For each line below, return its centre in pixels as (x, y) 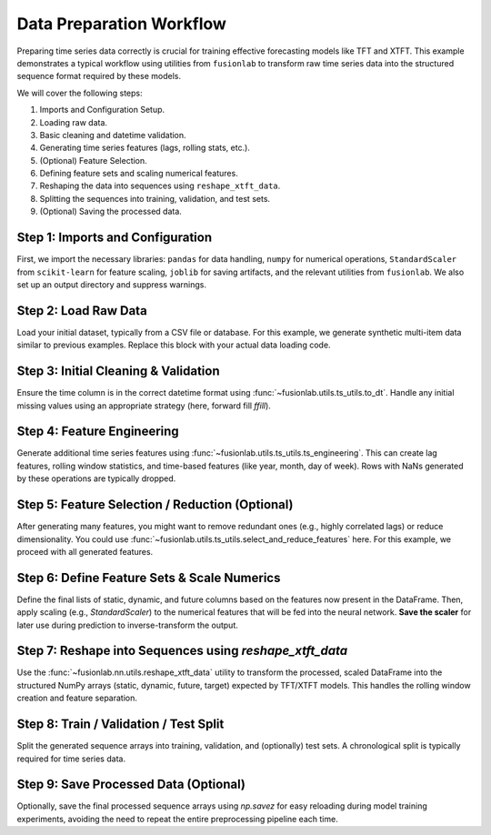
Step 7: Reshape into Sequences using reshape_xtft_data (182, 651)
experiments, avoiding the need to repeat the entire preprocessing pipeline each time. (177, 819)
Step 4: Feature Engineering (98, 432)
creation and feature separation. (77, 698)
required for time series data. (71, 759)
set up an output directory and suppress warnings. (111, 284)
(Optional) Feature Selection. (93, 160)
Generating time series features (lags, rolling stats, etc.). (145, 148)
